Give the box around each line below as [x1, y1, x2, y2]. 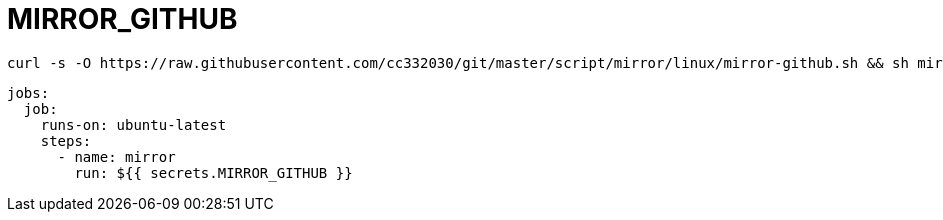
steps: [40, 132, 92, 149]
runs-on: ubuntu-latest [40, 116, 227, 133]
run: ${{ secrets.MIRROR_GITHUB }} [74, 164, 353, 181]
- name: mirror [57, 148, 176, 165]
